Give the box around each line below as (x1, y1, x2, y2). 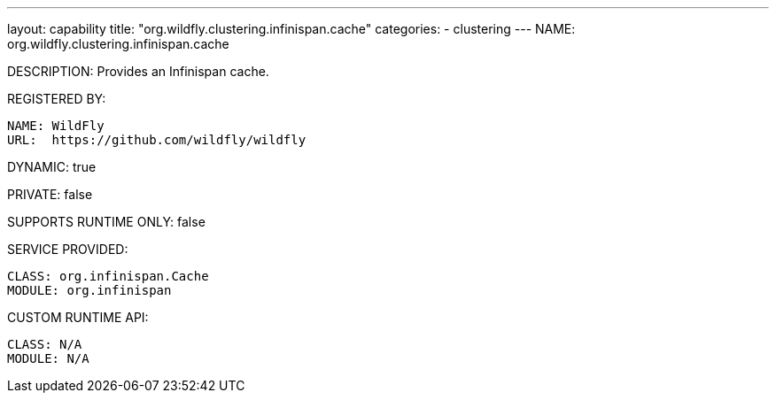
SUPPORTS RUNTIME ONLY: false (7, 214, 206, 229)
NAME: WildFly (7, 119, 105, 133)
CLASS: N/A (7, 337, 82, 351)
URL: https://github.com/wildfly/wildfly (7, 133, 307, 147)
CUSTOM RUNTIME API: (7, 310, 149, 325)
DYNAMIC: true (7, 159, 97, 174)
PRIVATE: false (7, 187, 93, 202)
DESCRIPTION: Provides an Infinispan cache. (7, 64, 269, 79)
